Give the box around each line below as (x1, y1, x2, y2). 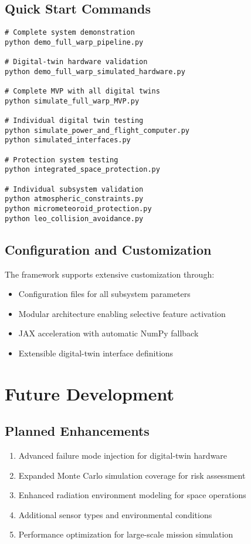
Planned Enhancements (5, 422, 150, 440)
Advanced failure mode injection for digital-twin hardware (18, 449, 228, 462)
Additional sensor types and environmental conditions (18, 508, 212, 520)
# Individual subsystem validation (5, 185, 144, 193)
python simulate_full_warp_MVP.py (5, 96, 140, 105)
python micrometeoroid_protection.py (5, 205, 152, 213)
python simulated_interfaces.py (5, 136, 131, 145)
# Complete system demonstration (5, 28, 135, 37)
